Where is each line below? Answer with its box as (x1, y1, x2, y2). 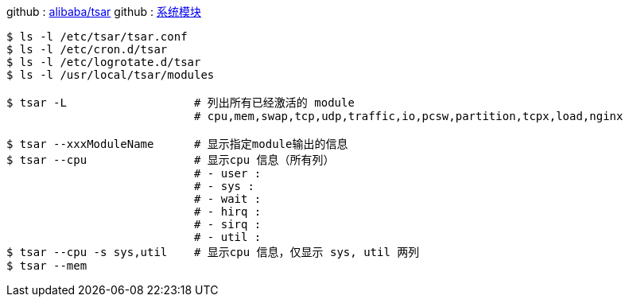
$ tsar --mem (6, 259, 87, 272)
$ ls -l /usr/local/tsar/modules (6, 68, 215, 81)
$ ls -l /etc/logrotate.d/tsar (6, 56, 201, 68)
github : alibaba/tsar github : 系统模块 (6, 5, 201, 18)
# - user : (194, 167, 262, 180)
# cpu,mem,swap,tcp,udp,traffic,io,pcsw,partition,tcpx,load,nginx (194, 110, 623, 122)
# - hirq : (194, 205, 262, 218)
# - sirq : (194, 218, 262, 231)
